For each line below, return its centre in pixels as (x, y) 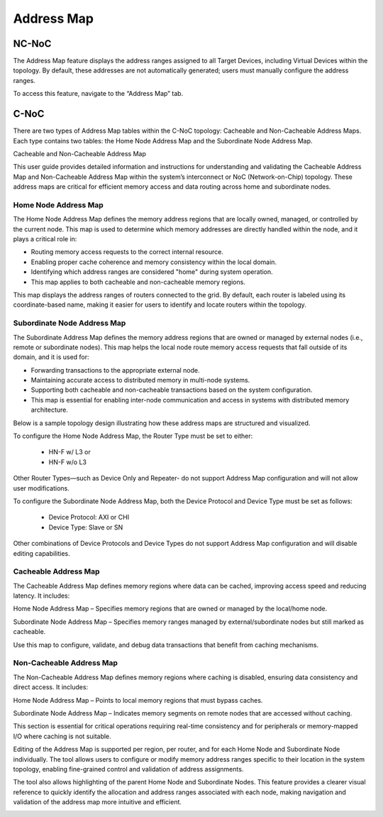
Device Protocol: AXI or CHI (89, 517)
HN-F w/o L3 (67, 462)
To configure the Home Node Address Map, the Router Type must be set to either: (133, 436)
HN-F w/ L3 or (70, 452)
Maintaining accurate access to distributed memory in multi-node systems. (140, 380)
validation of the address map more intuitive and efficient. (98, 802)
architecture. (50, 410)
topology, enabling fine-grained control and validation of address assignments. (128, 769)
